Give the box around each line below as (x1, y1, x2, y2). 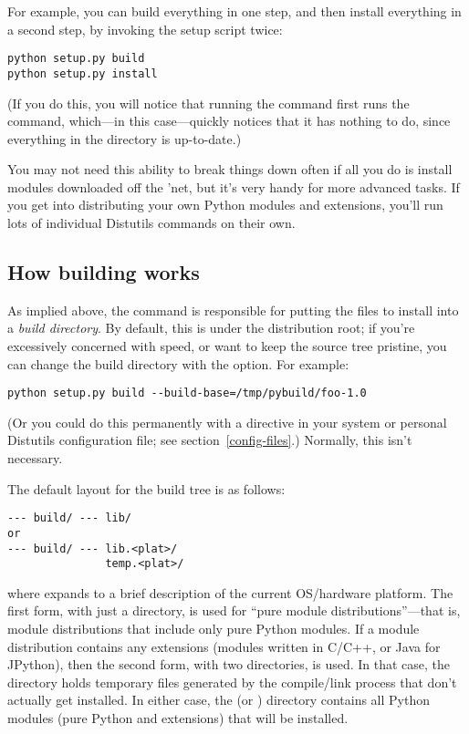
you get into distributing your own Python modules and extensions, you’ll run (7, 195, 443, 214)
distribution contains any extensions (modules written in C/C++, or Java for (7, 636, 441, 656)
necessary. (7, 449, 63, 468)
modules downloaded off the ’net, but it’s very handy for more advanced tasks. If (7, 177, 460, 196)
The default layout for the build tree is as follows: (7, 479, 286, 498)
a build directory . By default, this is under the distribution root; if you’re (7, 318, 415, 337)
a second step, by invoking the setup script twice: (7, 19, 283, 38)
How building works (7, 258, 200, 286)
